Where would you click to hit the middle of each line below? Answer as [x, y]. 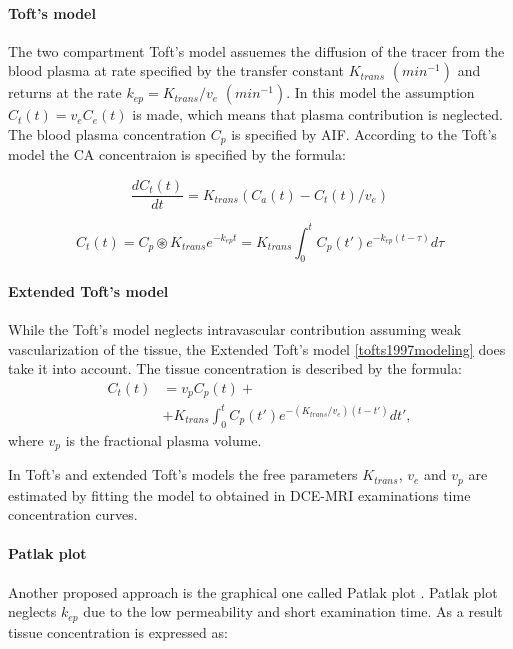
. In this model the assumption [380, 92]
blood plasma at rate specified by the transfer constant [176, 70]
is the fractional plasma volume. [163, 439]
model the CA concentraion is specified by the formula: [177, 154]
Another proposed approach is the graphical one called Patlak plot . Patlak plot [253, 591]
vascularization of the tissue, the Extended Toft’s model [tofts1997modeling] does [257, 348]
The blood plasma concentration [107, 133]
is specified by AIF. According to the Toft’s [364, 133]
